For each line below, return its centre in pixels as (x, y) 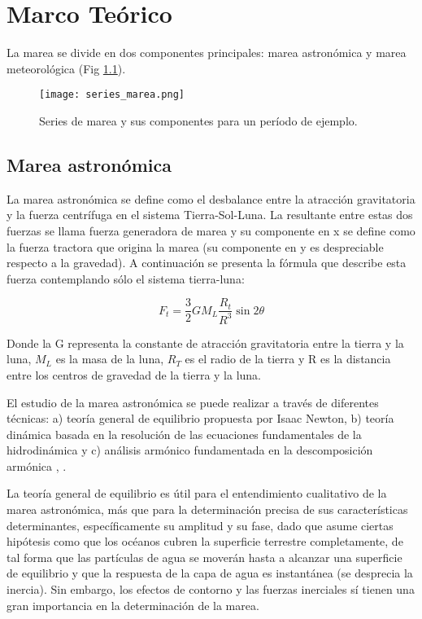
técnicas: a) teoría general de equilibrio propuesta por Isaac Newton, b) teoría (200, 418)
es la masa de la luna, (110, 359)
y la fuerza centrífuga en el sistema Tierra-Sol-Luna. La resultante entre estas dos (210, 215)
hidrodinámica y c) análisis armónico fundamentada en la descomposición (190, 450)
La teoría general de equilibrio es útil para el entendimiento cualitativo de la (197, 493)
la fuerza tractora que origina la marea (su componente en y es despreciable (195, 246)
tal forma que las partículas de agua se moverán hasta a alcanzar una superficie (204, 557)
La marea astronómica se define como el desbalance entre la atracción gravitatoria (211, 198)
